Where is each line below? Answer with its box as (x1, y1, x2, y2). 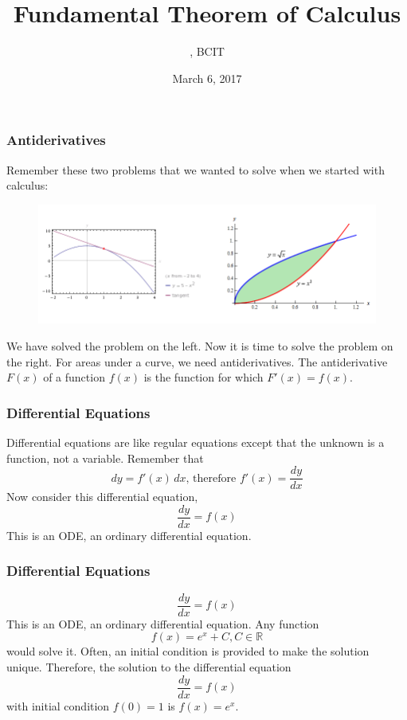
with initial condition (6, 697, 110, 714)
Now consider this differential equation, (6, 488, 198, 505)
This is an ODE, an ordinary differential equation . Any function (6, 615, 319, 632)
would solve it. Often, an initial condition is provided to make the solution (6, 643, 370, 659)
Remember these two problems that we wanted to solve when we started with (6, 161, 385, 178)
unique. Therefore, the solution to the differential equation (6, 659, 292, 675)
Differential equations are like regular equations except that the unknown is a (6, 434, 385, 451)
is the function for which (143, 369, 264, 385)
